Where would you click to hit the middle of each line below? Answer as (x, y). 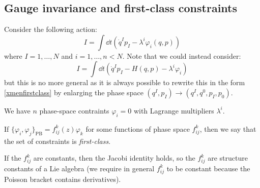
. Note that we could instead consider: (182, 55)
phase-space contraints (74, 110)
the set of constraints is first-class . (57, 141)
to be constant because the (208, 168)
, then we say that (228, 128)
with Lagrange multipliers (174, 110)
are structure (228, 158)
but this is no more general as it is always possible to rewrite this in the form (125, 82)
